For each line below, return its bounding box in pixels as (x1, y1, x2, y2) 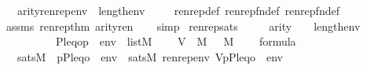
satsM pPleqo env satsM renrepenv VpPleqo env (17, 48, 283, 64)
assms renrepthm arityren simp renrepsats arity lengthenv (6, 17, 361, 34)
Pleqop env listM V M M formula (55, 33, 296, 50)
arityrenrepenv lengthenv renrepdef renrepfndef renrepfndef (17, 2, 339, 18)
